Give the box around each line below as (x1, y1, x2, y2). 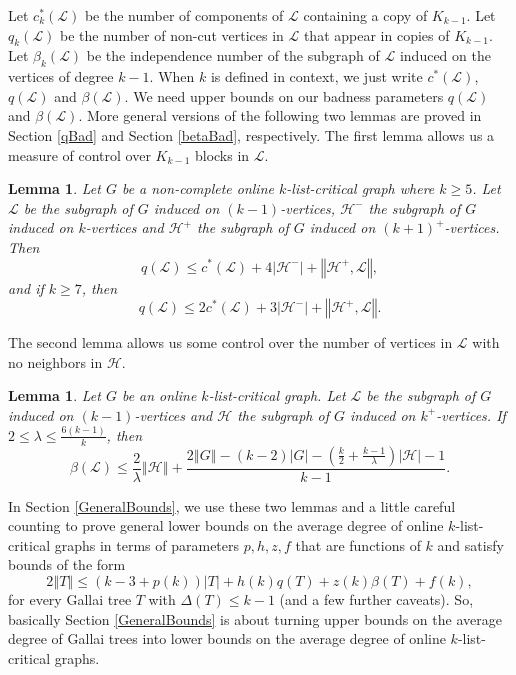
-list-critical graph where (286, 178, 435, 199)
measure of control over (8, 144, 151, 165)
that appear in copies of (303, 24, 450, 45)
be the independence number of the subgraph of (86, 45, 380, 66)
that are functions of (295, 534, 421, 555)
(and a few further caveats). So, (279, 589, 474, 610)
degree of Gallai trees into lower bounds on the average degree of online (8, 628, 446, 649)
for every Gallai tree (8, 589, 132, 610)
